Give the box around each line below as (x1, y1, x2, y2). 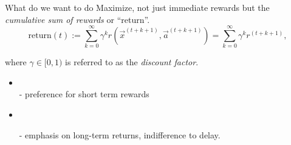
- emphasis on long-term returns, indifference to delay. (19, 128, 221, 141)
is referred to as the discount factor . (65, 56, 199, 68)
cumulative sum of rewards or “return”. (5, 13, 150, 25)
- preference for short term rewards (19, 88, 149, 100)
